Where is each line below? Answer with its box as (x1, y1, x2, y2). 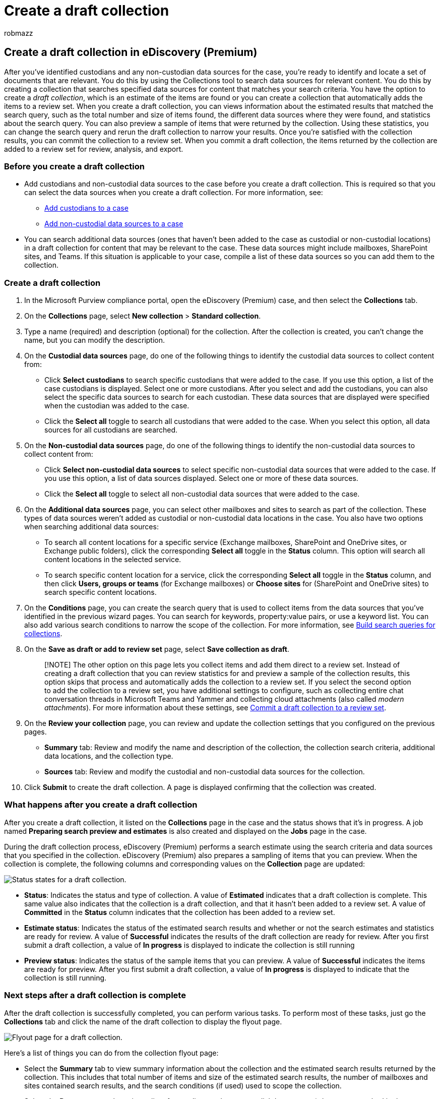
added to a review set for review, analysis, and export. (4, 144, 183, 153)
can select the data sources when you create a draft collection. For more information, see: (24, 188, 323, 197)
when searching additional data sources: (24, 522, 159, 531)
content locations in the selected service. (44, 555, 181, 564)
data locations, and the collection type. (44, 752, 173, 761)
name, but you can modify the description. (24, 336, 165, 345)
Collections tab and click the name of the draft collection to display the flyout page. (4, 1017, 282, 1026)
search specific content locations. (44, 588, 157, 597)
